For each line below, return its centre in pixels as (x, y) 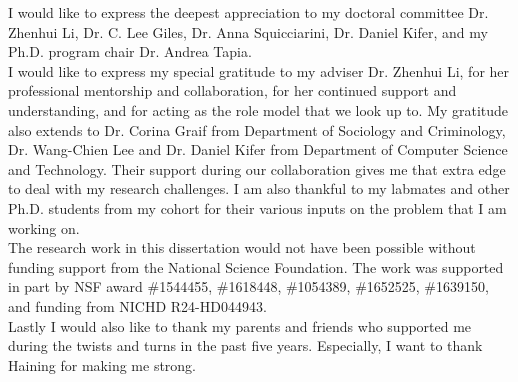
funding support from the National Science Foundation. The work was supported (256, 266)
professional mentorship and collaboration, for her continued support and (232, 90)
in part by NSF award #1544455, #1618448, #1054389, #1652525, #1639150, (248, 286)
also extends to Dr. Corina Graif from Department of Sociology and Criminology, (257, 129)
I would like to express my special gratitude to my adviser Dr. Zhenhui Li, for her (259, 70)
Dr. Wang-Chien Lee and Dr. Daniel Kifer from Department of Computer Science (258, 149)
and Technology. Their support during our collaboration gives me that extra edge (257, 168)
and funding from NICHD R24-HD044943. (137, 305)
